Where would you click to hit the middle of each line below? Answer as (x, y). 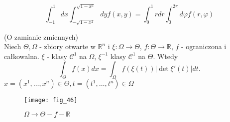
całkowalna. (22, 56)
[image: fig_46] (51, 100)
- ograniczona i (204, 46)
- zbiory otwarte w (67, 46)
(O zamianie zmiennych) (41, 36)
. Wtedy (166, 56)
